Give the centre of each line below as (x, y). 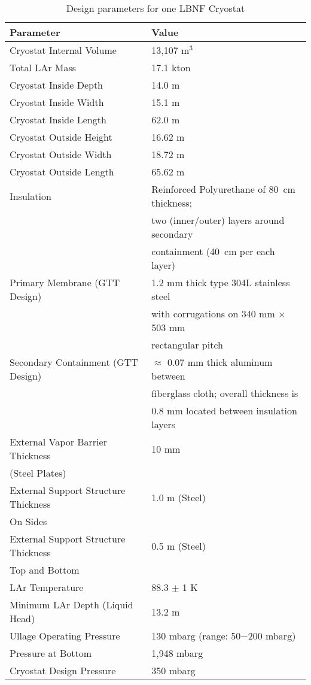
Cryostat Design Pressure (63, 670)
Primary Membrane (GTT (65, 282)
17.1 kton (171, 67)
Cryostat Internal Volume (63, 50)
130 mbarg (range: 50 (196, 636)
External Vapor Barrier (58, 442)
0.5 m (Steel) (179, 545)
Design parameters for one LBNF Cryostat (155, 8)
